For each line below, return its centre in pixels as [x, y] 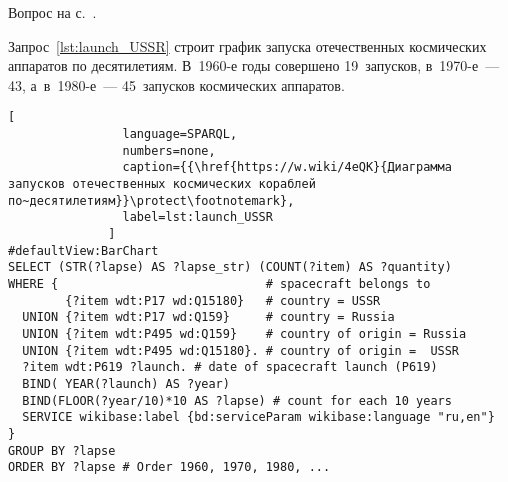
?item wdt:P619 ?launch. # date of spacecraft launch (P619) [230, 367]
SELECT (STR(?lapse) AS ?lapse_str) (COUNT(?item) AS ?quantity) [230, 267]
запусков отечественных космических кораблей [162, 184]
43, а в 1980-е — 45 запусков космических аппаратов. [176, 84]
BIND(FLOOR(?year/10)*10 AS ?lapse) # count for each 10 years [237, 400]
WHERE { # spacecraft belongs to [219, 283]
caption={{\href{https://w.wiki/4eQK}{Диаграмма [287, 167]
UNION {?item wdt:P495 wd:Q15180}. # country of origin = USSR [241, 350]
